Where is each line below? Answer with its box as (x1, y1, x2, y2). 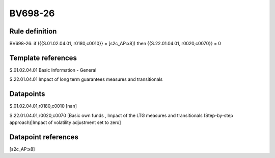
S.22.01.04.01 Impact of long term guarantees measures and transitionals (9, 76, 163, 82)
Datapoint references (9, 133, 79, 141)
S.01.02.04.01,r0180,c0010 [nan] (9, 103, 77, 109)
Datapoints (9, 89, 45, 99)
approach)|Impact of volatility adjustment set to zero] (9, 119, 121, 125)
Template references (9, 53, 77, 62)
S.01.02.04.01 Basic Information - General (9, 67, 97, 73)
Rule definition (9, 27, 57, 36)
